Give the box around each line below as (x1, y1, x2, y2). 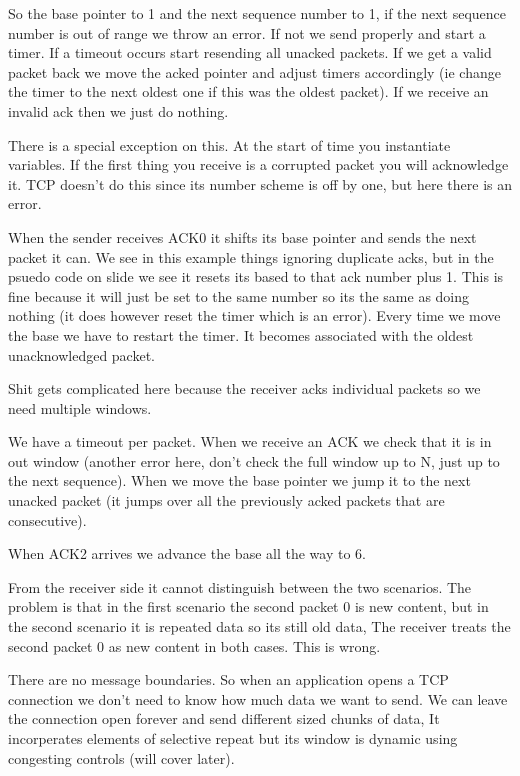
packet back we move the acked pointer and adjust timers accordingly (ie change (8, 61, 501, 82)
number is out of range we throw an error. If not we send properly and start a (8, 22, 486, 43)
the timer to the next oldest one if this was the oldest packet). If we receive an (8, 81, 489, 102)
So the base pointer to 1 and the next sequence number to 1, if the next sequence (8, 3, 507, 23)
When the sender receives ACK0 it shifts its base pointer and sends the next (8, 226, 477, 247)
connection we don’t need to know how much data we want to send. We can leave (8, 688, 508, 709)
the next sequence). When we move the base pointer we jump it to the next (8, 470, 471, 491)
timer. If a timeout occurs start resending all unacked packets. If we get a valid (8, 42, 492, 63)
